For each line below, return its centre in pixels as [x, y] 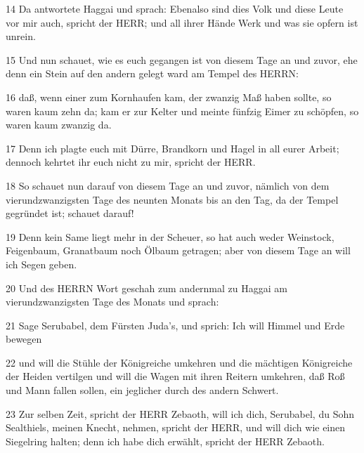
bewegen [24, 339]
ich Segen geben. [41, 264]
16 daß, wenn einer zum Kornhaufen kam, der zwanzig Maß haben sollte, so [169, 97]
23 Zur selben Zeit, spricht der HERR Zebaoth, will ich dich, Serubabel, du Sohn [180, 413]
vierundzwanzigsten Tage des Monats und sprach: [112, 302]
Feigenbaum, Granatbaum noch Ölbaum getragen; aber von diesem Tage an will [178, 250]
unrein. [21, 36]
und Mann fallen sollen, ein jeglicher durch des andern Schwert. [142, 390]
